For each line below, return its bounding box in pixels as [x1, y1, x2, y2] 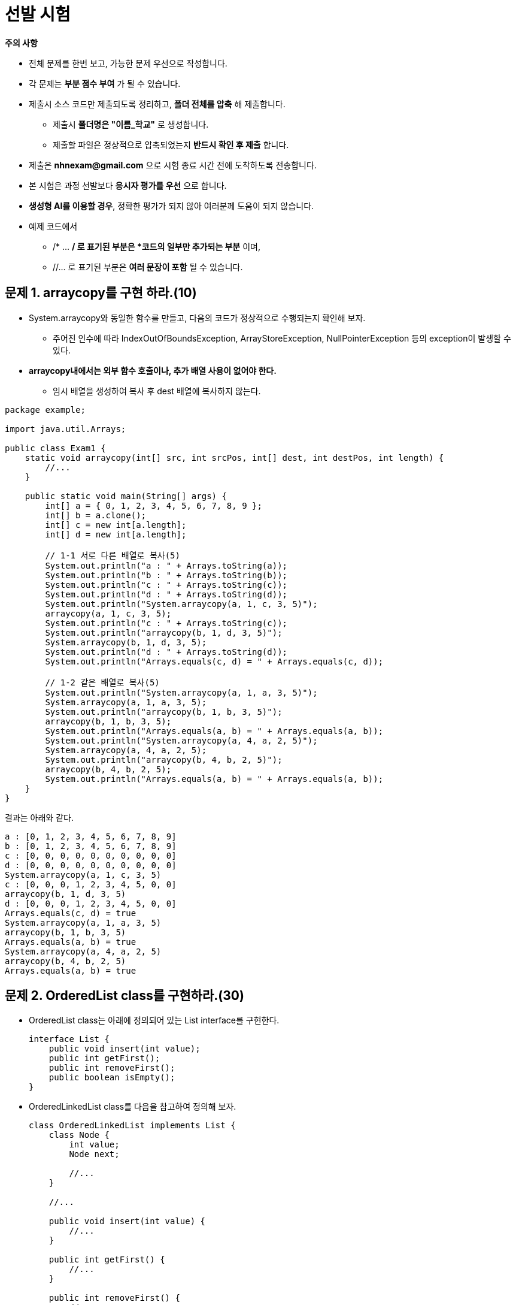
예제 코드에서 [29, 220, 78, 231]
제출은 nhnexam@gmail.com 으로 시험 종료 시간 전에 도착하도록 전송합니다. [29, 159, 317, 170]
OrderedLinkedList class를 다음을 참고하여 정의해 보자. [29, 1101, 236, 1112]
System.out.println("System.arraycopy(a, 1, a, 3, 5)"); [45, 687, 318, 697]
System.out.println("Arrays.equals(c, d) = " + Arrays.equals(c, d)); [45, 656, 384, 666]
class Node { [48, 1130, 110, 1140]
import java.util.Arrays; [5, 424, 126, 434]
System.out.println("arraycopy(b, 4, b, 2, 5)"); [45, 754, 283, 765]
